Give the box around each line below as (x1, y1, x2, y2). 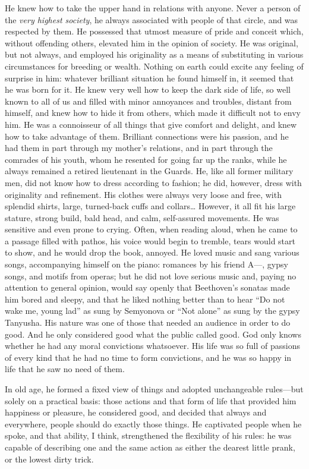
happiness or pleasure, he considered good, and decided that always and (5, 406, 267, 418)
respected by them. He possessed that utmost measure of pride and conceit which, (5, 25, 304, 37)
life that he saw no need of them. (5, 363, 125, 375)
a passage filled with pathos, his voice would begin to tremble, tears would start (5, 234, 296, 247)
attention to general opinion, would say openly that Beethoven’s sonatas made (5, 281, 290, 294)
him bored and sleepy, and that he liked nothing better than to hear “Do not (5, 292, 285, 305)
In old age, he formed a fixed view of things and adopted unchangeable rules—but (5, 383, 304, 395)
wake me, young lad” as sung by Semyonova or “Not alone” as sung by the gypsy (5, 304, 300, 317)
